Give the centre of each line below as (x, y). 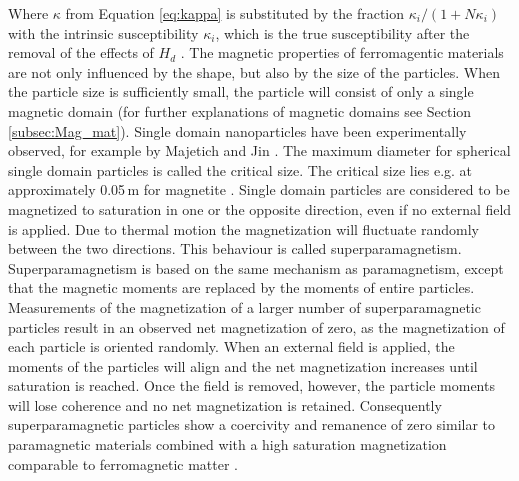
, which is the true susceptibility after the (342, 32)
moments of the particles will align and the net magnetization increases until (243, 365)
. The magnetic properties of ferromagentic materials (342, 52)
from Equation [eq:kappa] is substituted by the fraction (235, 13)
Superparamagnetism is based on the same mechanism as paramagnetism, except (256, 267)
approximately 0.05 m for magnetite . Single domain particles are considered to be (259, 189)
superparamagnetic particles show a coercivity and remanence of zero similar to (252, 424)
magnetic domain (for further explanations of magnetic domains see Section (240, 110)
